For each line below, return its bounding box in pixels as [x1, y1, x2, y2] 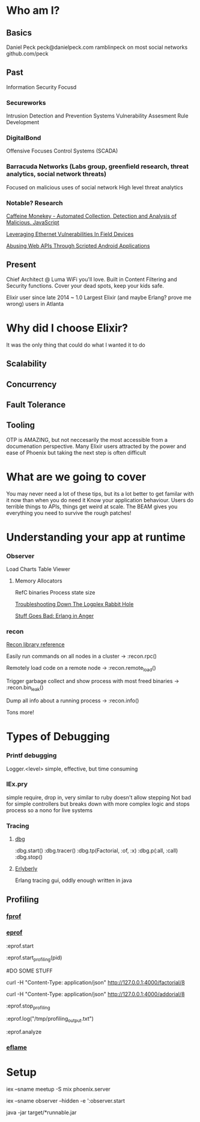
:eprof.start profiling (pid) [6, 954, 62, 962]
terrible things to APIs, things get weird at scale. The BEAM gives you [6, 503, 178, 510]
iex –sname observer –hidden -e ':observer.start [6, 1097, 125, 1104]
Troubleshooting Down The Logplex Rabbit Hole [14, 600, 134, 608]
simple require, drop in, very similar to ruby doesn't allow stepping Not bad [6, 793, 191, 801]
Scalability [6, 359, 47, 369]
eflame [6, 1044, 27, 1052]
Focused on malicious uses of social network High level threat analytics [6, 183, 183, 191]
